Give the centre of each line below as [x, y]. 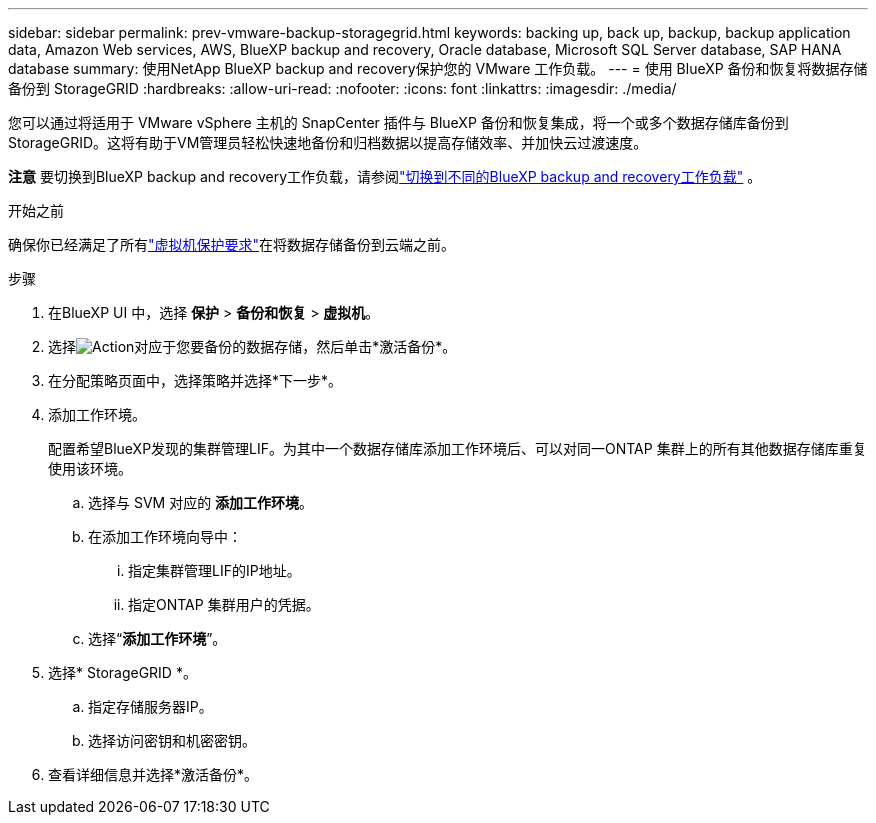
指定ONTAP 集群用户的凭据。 [224, 604]
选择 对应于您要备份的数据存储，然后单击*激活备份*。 [252, 346]
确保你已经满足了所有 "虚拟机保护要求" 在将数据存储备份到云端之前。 [232, 244]
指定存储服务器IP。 [150, 706]
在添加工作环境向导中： [165, 536]
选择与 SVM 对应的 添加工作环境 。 [201, 502]
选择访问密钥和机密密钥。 [172, 740]
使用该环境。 [90, 468]
